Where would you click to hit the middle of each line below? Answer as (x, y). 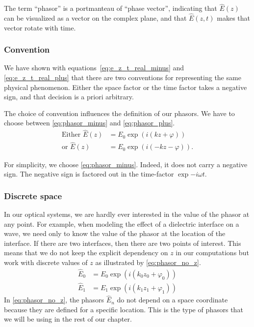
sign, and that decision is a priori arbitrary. (69, 97)
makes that (234, 18)
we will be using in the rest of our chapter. (68, 319)
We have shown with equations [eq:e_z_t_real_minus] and (94, 68)
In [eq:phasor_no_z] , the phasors (54, 300)
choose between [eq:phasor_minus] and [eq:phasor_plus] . (89, 123)
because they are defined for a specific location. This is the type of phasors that (124, 309)
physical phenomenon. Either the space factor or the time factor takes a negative (126, 87)
